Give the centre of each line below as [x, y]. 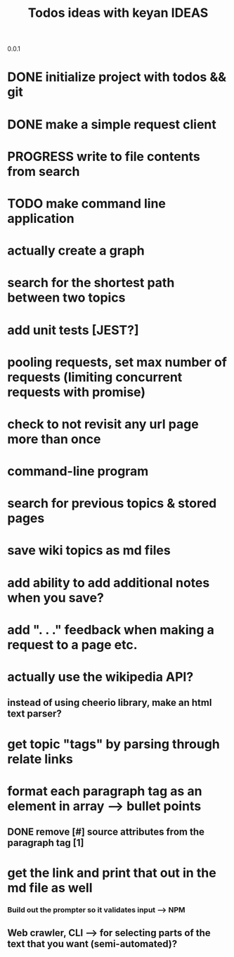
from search [44, 171]
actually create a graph [76, 251]
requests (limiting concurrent [95, 377]
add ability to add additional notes [109, 583]
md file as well [50, 888]
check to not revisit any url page [103, 424]
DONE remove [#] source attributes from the [106, 832]
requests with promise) [77, 392]
